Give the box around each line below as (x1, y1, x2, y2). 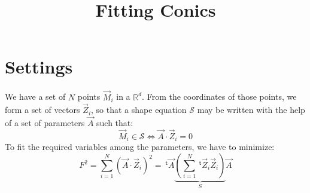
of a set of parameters (5, 117, 85, 129)
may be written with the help (197, 103, 305, 116)
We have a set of (5, 90, 66, 103)
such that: (96, 117, 133, 129)
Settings (5, 54, 73, 79)
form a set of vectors (5, 103, 80, 116)
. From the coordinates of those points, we (142, 90, 297, 103)
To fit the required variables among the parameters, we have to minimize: (5, 140, 275, 153)
